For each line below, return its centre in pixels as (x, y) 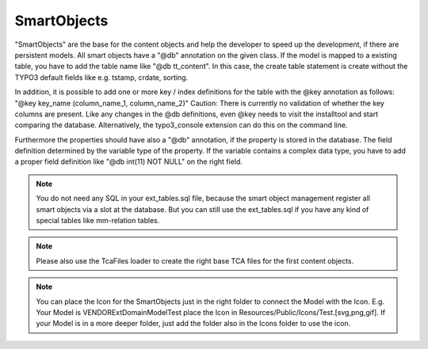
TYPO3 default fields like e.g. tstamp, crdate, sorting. (101, 77)
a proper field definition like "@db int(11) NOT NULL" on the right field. (129, 161)
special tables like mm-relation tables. (98, 221)
